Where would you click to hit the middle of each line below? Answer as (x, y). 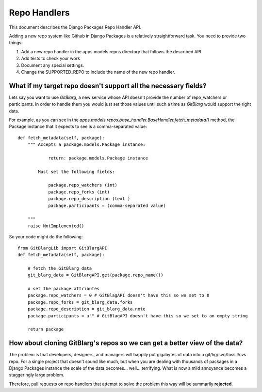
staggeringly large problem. (37, 375)
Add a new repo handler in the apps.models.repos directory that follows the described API (111, 51)
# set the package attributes (63, 289)
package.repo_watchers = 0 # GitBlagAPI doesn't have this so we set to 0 (118, 295)
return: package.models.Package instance (98, 158)
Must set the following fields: (76, 172)
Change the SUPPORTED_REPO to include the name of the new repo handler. (98, 72)
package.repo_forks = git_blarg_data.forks (80, 302)
